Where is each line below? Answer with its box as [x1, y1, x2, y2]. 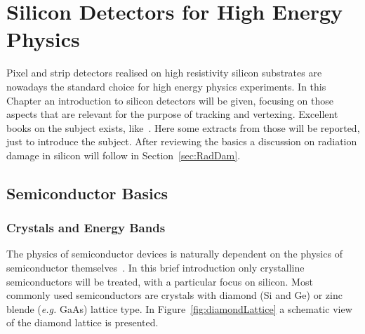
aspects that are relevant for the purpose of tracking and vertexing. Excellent [6, 107, 338, 121]
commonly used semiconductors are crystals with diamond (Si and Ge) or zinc [6, 288, 343, 302]
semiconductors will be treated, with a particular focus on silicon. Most [6, 274, 313, 288]
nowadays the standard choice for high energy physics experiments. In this [6, 79, 326, 93]
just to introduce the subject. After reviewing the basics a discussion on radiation [6, 134, 357, 149]
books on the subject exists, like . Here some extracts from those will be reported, [6, 120, 360, 135]
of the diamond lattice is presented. [6, 315, 159, 330]
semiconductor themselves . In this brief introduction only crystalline [6, 260, 305, 275]
